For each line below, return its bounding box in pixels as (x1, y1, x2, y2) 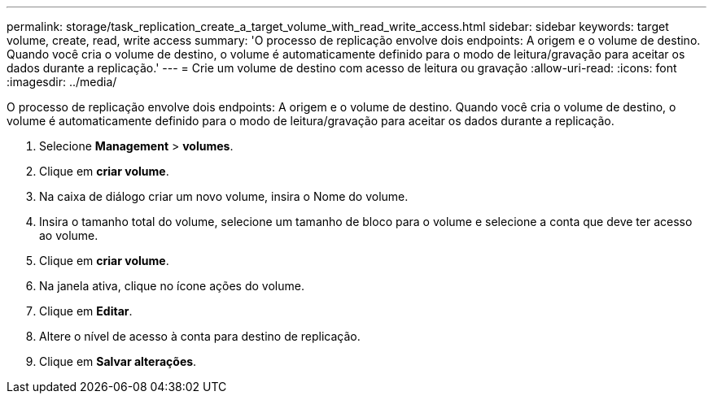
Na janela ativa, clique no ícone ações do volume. (39, 279, 304, 293)
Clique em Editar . (39, 304, 133, 318)
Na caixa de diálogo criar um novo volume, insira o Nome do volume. (39, 189, 409, 203)
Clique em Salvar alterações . (39, 354, 197, 368)
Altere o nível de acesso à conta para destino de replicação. (39, 329, 361, 343)
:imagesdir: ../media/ (7, 75, 117, 89)
